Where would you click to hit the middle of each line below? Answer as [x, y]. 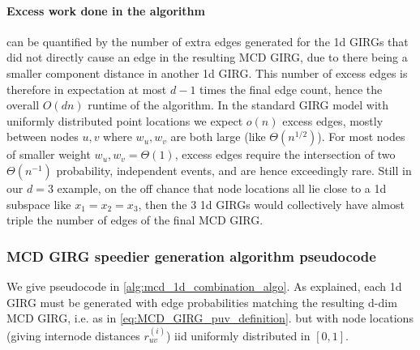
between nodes [43, 137]
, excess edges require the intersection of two [285, 154]
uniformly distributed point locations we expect [125, 120]
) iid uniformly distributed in [238, 335]
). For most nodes [361, 137]
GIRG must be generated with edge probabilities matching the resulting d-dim [202, 302]
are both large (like [218, 137]
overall [23, 105]
